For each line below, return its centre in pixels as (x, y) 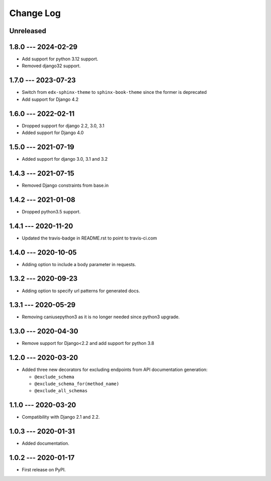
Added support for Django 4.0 (53, 133)
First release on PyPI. (44, 470)
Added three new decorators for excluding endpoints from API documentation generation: (115, 370)
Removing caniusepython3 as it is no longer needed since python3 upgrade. (101, 317)
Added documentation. (46, 443)
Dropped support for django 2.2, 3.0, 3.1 (63, 126)
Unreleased (28, 31)
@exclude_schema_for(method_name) (77, 384)
